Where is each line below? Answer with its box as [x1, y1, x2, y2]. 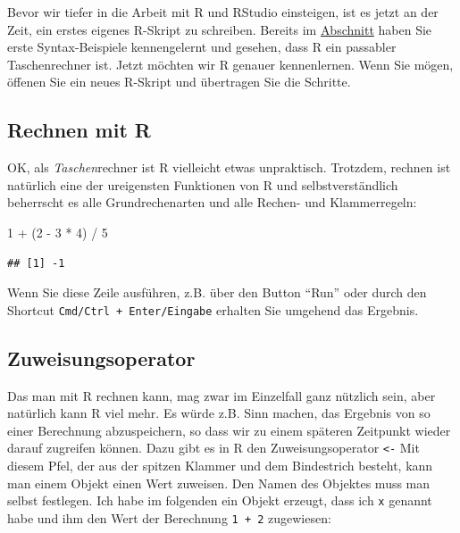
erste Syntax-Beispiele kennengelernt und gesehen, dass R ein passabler [7, 37, 397, 56]
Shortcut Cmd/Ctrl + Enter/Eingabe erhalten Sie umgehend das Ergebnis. [7, 300, 419, 319]
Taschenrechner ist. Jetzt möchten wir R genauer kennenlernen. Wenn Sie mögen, [7, 54, 454, 73]
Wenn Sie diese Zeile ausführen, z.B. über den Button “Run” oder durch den [7, 283, 427, 302]
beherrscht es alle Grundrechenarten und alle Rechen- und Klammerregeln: [7, 193, 417, 212]
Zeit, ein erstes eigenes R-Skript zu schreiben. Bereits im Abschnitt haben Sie [7, 20, 432, 38]
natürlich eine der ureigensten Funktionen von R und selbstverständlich [7, 175, 398, 194]
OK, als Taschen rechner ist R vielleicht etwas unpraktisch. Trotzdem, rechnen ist [7, 158, 451, 177]
